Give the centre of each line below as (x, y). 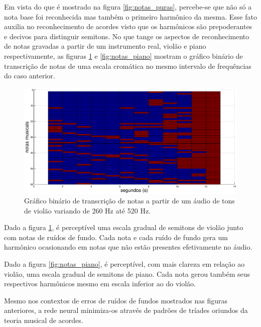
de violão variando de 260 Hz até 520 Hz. (88, 210)
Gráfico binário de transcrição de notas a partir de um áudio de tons (129, 201)
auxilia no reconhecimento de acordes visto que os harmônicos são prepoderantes (128, 26)
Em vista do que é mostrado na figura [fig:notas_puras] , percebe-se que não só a (128, 7)
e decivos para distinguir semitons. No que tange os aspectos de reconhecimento (127, 36)
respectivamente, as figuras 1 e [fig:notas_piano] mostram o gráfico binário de (123, 56)
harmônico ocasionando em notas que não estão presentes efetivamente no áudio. (128, 247)
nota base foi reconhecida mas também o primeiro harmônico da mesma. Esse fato (130, 16)
